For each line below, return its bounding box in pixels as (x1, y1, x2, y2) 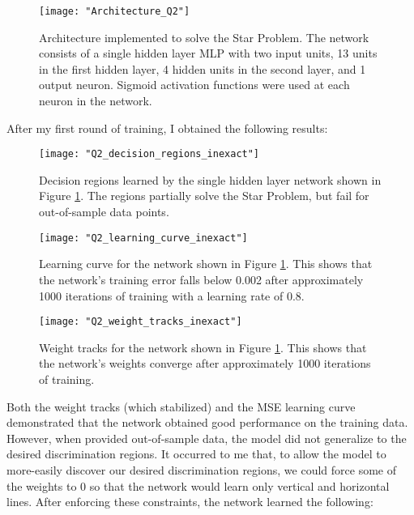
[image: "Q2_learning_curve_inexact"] (39, 232, 248, 244)
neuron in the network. (39, 92, 152, 109)
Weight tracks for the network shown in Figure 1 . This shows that (39, 338, 367, 355)
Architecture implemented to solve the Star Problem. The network (39, 28, 369, 45)
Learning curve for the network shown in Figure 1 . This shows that (39, 255, 373, 272)
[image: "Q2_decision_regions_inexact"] (39, 148, 260, 160)
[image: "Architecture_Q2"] (39, 6, 190, 17)
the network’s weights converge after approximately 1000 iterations (39, 355, 371, 372)
